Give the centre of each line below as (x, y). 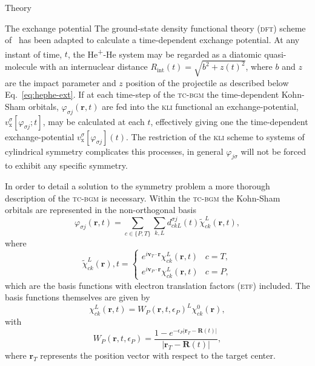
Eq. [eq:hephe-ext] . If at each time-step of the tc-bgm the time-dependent (142, 94)
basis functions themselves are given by (78, 297)
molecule (21, 66)
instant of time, (34, 54)
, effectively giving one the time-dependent (229, 121)
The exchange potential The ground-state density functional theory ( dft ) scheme (155, 28)
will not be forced (273, 151)
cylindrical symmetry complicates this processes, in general (114, 151)
